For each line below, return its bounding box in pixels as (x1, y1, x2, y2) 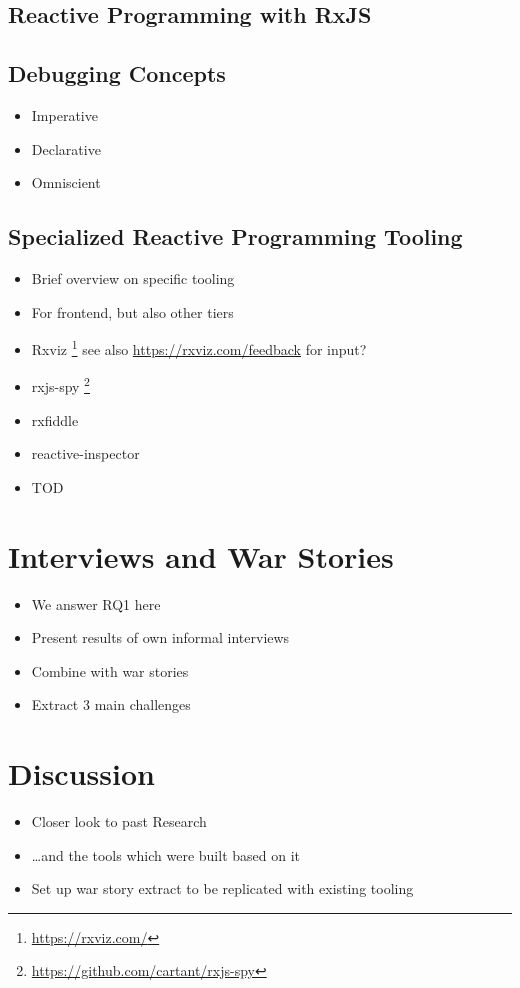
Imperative (31, 104, 98, 125)
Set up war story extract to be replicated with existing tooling (31, 878, 414, 899)
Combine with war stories (31, 660, 189, 681)
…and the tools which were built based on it (31, 844, 300, 865)
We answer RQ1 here (31, 593, 161, 614)
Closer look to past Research (31, 811, 207, 832)
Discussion (8, 753, 155, 794)
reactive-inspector (31, 443, 140, 464)
